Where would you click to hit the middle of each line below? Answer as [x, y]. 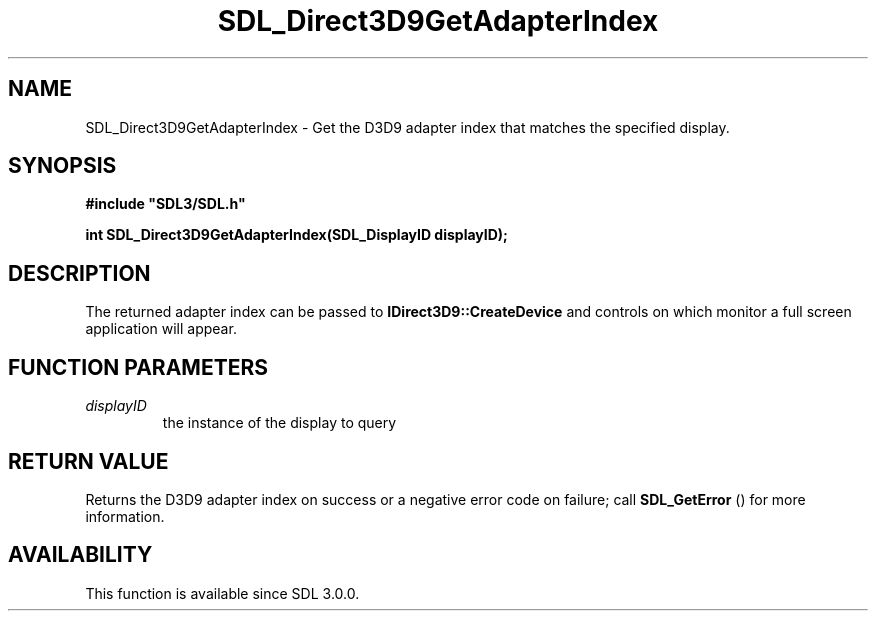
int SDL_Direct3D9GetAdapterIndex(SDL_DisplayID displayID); [296, 235]
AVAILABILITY [80, 555]
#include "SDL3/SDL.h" [165, 204]
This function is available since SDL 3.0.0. [222, 593]
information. [125, 516]
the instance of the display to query [279, 423]
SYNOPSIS [62, 166]
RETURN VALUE [88, 461]
